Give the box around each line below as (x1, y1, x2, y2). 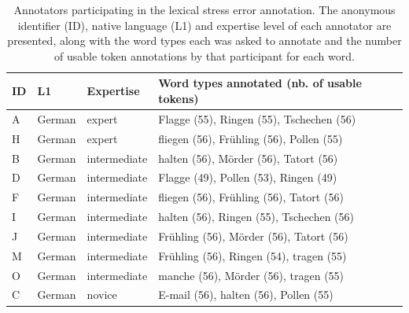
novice (87, 286, 117, 303)
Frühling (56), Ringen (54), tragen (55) (158, 247, 347, 263)
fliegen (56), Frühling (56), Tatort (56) (158, 189, 344, 205)
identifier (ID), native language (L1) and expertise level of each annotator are (17, 17, 392, 33)
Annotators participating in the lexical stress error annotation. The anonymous (13, 2, 396, 17)
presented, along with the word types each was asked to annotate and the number (7, 32, 402, 49)
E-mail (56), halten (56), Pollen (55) (158, 286, 333, 303)
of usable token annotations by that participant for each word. (54, 47, 355, 64)
